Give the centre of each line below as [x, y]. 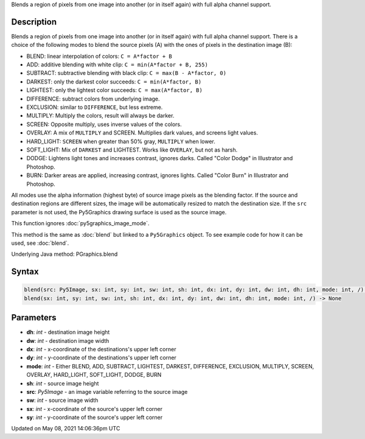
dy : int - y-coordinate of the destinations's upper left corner [101, 358]
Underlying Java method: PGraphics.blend [64, 254]
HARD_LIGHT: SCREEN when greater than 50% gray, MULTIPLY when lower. [121, 141]
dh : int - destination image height [68, 332]
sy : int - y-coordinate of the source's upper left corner [95, 418]
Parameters [34, 318]
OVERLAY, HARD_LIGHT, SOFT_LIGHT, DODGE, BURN [94, 375]
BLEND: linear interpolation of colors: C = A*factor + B [99, 56]
